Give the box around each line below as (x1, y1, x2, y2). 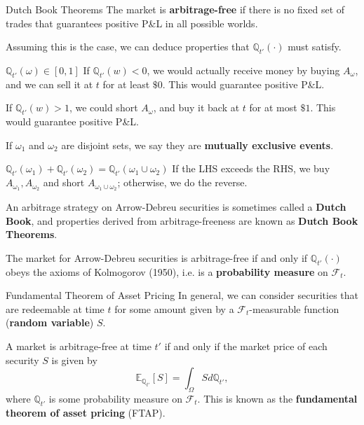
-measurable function (249, 301, 339, 316)
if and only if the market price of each (164, 338, 328, 353)
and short (43, 175, 85, 190)
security (6, 352, 39, 367)
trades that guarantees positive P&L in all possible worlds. (6, 15, 258, 30)
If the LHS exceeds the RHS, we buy (172, 161, 330, 176)
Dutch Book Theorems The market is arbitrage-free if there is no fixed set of (6, 2, 345, 16)
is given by (51, 352, 97, 367)
